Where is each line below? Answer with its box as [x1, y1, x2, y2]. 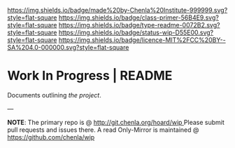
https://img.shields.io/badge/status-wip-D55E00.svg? [58, 28, 214, 36]
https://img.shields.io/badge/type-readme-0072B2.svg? [58, 21, 220, 29]
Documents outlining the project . [7, 90, 101, 99]
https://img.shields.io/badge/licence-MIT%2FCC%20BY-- [58, 36, 226, 44]
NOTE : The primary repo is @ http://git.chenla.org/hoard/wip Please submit [7, 118, 225, 126]
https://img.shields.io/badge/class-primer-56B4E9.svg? [58, 13, 219, 22]
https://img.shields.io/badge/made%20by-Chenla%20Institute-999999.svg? [7, 6, 228, 14]
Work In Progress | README [7, 68, 173, 83]
